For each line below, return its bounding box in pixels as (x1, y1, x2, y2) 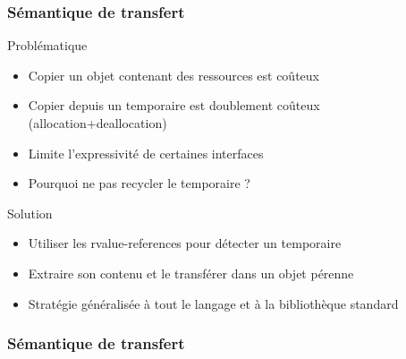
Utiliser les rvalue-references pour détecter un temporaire (28, 234, 342, 252)
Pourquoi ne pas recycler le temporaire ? (28, 174, 250, 192)
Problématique (7, 36, 88, 55)
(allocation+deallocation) (28, 114, 167, 132)
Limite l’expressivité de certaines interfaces (28, 143, 264, 162)
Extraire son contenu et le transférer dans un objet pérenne (28, 263, 354, 282)
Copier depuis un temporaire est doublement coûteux (28, 96, 320, 115)
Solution (7, 203, 53, 222)
